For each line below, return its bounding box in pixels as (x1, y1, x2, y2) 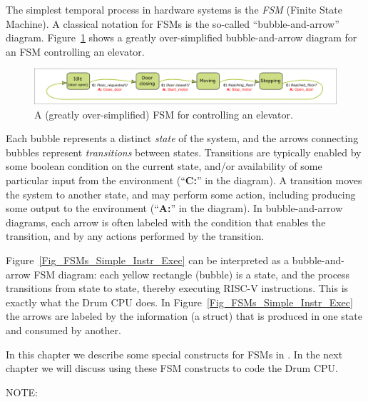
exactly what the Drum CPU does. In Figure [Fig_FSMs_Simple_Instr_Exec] (6, 294, 353, 309)
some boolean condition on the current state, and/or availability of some (6, 159, 322, 174)
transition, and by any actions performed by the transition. (6, 228, 265, 243)
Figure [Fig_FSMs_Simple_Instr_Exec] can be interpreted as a (6, 253, 290, 267)
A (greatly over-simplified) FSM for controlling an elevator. (34, 106, 293, 121)
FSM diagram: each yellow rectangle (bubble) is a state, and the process (34, 266, 350, 281)
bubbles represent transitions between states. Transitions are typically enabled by (6, 144, 362, 159)
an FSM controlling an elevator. (6, 44, 145, 59)
